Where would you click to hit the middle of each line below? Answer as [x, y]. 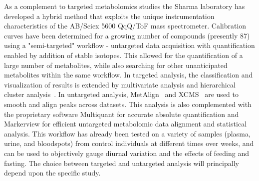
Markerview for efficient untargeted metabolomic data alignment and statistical [126, 124]
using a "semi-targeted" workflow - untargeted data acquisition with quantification [129, 45]
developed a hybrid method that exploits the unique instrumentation [109, 16]
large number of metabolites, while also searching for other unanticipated [116, 65]
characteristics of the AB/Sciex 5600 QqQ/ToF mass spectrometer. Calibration [125, 26]
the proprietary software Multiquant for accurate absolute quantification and [122, 114]
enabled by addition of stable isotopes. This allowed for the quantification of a [124, 55]
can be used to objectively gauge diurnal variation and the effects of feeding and [127, 153]
